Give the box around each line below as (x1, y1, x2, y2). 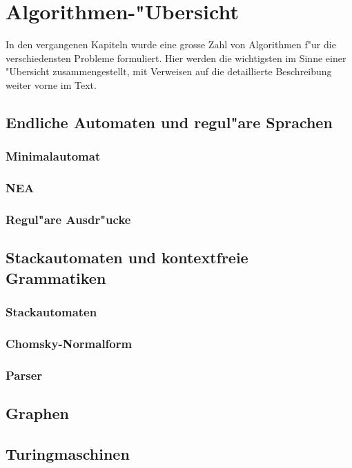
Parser (6, 366, 43, 383)
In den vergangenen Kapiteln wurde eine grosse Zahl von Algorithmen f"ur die (6, 37, 336, 52)
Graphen (6, 402, 70, 423)
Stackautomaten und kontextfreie (6, 247, 248, 268)
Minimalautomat (6, 147, 101, 165)
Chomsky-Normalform (6, 334, 133, 352)
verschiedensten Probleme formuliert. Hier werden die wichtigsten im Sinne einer (6, 50, 346, 65)
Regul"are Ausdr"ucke (6, 210, 131, 227)
